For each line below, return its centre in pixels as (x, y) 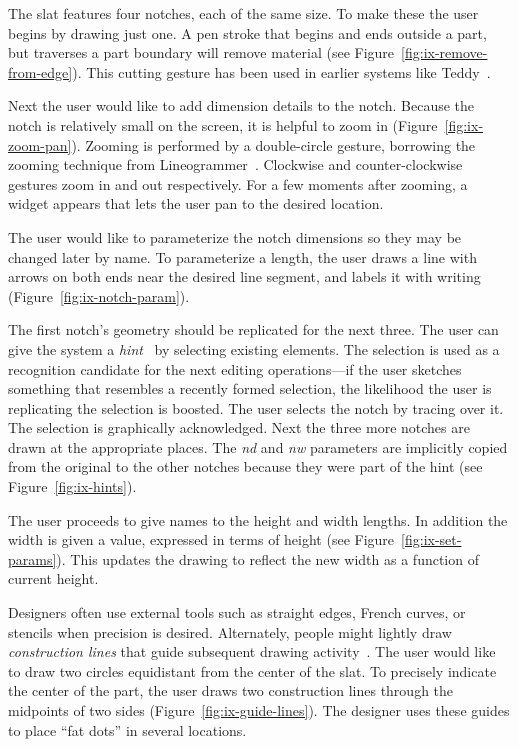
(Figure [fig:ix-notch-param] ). (99, 295)
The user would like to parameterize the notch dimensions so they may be (235, 236)
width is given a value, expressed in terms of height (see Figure (201, 539)
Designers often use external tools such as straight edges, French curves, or (237, 612)
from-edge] (40, 71)
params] (32, 558)
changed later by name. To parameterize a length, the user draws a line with (242, 256)
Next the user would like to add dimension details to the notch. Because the (241, 105)
